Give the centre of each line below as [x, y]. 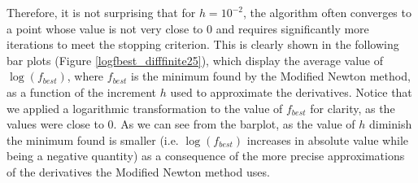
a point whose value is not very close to [105, 28]
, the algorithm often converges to [327, 12]
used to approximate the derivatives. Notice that [291, 91]
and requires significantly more [292, 28]
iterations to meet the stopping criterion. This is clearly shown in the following [203, 44]
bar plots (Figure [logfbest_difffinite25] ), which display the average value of [195, 60]
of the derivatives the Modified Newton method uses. [138, 171]
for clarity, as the [353, 108]
